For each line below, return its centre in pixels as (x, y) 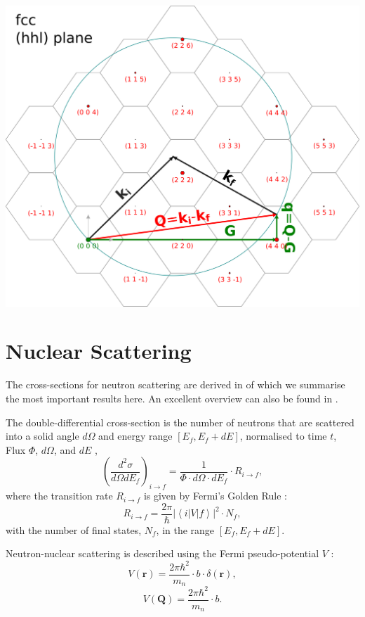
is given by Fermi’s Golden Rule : (215, 496)
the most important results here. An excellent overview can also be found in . (172, 399)
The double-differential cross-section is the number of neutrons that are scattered (180, 422)
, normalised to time (283, 436)
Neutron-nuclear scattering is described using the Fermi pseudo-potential (162, 553)
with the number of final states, (74, 529)
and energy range (135, 436)
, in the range (185, 529)
